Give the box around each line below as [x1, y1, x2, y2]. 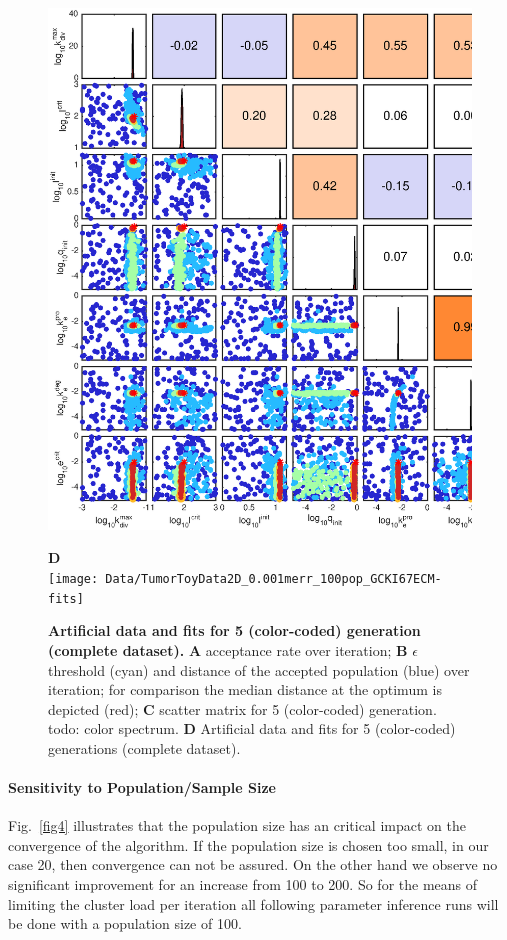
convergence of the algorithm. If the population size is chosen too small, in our [8, 834, 489, 855]
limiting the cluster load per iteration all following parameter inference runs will [8, 893, 499, 914]
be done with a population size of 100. [8, 913, 242, 934]
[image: [48, 572, 99, 587]
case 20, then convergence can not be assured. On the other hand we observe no [8, 854, 498, 875]
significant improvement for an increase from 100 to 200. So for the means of [8, 874, 478, 895]
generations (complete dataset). [48, 737, 241, 758]
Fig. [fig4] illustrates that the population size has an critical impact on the [8, 815, 466, 836]
